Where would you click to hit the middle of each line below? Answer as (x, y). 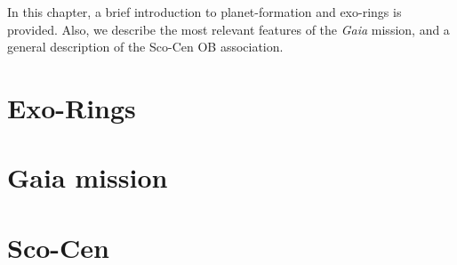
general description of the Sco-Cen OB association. (145, 47)
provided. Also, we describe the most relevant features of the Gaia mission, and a (228, 29)
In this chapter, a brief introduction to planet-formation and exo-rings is (204, 12)
